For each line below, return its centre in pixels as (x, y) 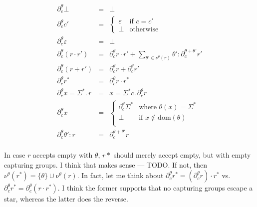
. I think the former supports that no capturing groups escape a (155, 188)
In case (15, 155)
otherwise (144, 30)
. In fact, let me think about (120, 175)
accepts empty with (63, 155)
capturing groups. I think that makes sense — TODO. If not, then (106, 164)
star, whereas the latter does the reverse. (66, 199)
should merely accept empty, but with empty (182, 155)
